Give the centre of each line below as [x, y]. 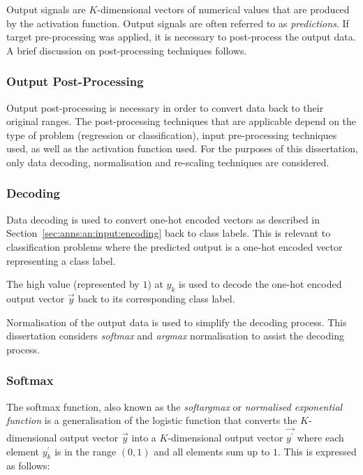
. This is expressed [317, 451]
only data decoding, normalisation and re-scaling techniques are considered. [168, 162]
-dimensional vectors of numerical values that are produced [223, 9]
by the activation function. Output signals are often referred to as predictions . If [178, 23]
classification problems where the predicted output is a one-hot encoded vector [175, 246]
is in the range [86, 451]
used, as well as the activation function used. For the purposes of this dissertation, [182, 148]
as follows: [28, 466]
